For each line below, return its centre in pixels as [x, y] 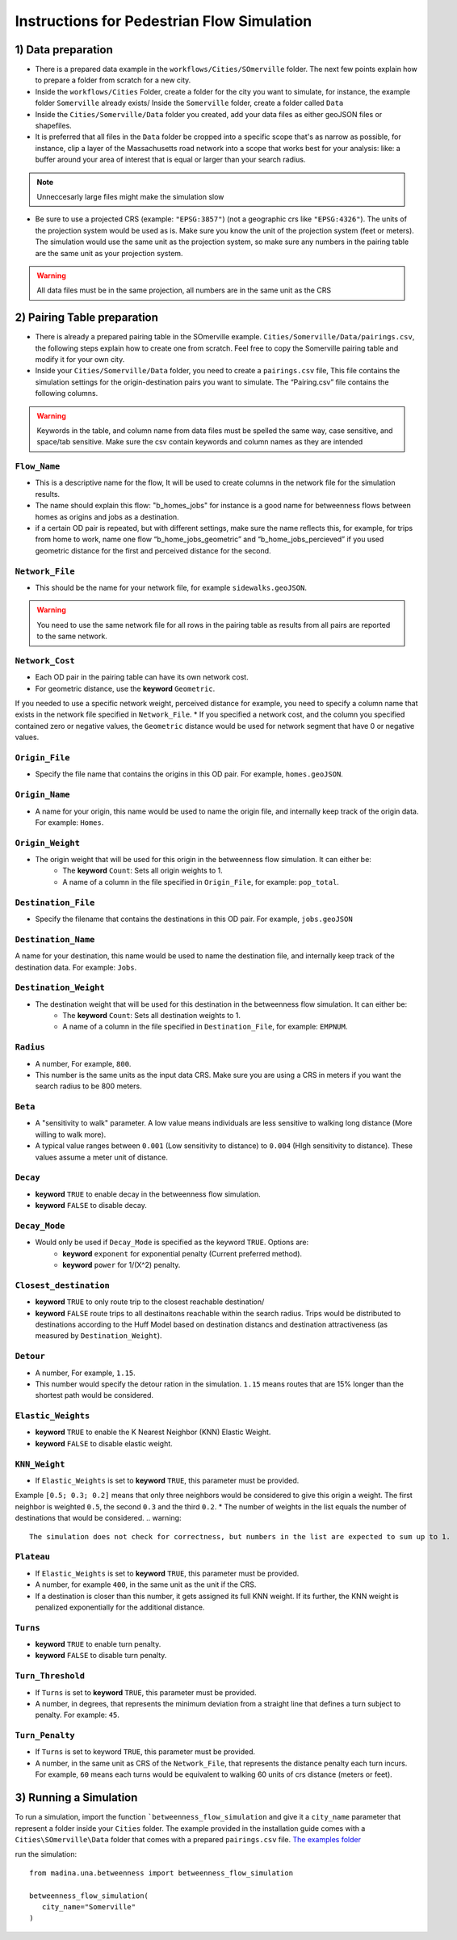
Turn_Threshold [50, 1676]
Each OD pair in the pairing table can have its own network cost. [142, 677]
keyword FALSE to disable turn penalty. [101, 1656]
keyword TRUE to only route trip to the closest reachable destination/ [150, 1302]
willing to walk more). [71, 1134]
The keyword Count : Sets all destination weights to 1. [152, 1016]
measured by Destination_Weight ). [99, 1336]
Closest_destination [63, 1285]
